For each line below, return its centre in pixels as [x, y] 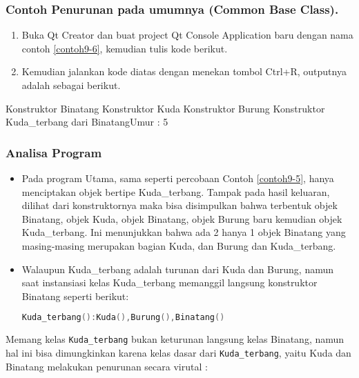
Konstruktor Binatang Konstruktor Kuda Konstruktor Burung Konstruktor [165, 108]
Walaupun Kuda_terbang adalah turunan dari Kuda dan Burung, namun [178, 269]
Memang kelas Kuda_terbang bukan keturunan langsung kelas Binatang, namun [175, 339]
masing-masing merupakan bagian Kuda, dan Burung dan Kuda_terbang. [179, 245]
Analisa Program [54, 152]
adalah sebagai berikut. [71, 85]
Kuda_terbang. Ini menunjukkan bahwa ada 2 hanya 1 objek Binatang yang [184, 232]
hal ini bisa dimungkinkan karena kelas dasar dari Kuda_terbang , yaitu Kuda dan [178, 352]
